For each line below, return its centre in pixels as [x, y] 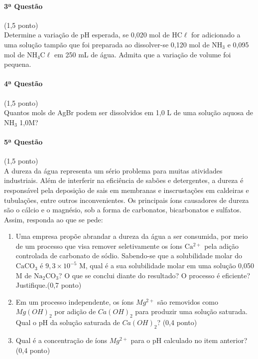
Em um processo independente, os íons [75, 301]
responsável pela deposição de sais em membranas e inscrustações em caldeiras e [127, 190]
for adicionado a [216, 35]
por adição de [75, 311]
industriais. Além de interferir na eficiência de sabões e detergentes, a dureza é [124, 180]
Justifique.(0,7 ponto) [49, 285]
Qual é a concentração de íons [62, 340]
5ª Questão [23, 141]
